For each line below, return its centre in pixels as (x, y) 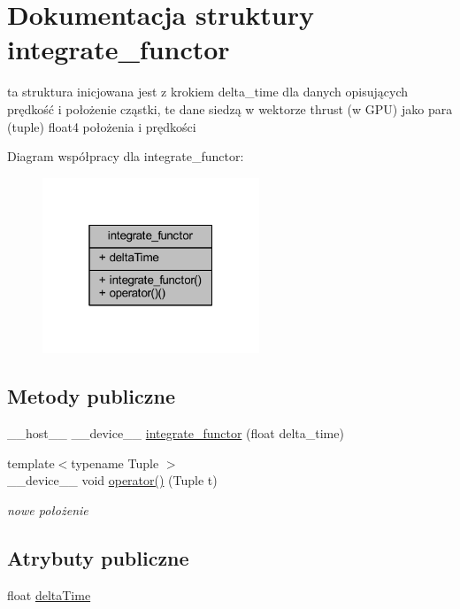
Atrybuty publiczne (98, 557)
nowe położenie (48, 509)
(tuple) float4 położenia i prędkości (102, 126)
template (31, 463)
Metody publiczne (91, 396)
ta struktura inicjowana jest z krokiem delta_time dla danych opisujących (208, 92)
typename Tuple (115, 463)
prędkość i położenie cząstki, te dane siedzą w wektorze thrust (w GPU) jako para (230, 108)
